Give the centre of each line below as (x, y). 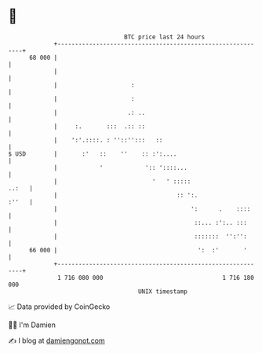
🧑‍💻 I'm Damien (32, 325)
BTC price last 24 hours (165, 37)
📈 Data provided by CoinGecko (59, 307)
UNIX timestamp (163, 291)
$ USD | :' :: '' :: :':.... (93, 154)
